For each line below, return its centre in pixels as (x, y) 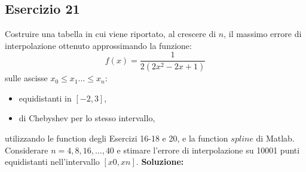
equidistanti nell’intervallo (52, 162)
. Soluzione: (160, 162)
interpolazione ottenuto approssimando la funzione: (98, 45)
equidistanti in (45, 98)
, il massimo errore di (263, 34)
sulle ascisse (26, 78)
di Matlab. (275, 138)
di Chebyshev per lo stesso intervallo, (87, 118)
